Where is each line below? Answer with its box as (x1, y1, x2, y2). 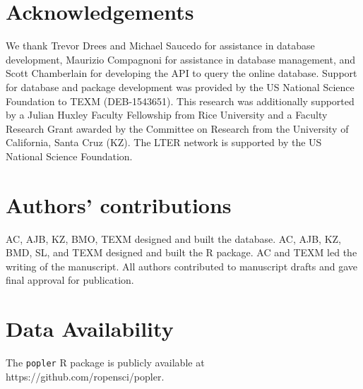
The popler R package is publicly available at (6, 355, 205, 370)
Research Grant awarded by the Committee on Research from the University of (6, 121, 349, 136)
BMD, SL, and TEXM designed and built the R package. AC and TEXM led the (6, 245, 357, 260)
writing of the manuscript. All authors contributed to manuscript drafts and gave (6, 258, 357, 273)
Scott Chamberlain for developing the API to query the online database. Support (6, 66, 357, 80)
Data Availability (6, 314, 174, 343)
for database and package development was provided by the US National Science (6, 79, 355, 94)
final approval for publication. (6, 273, 134, 287)
